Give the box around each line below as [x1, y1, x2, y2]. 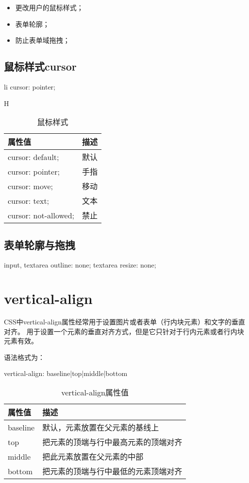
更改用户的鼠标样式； [15, 2, 83, 12]
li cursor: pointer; [4, 81, 56, 91]
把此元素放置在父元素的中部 [42, 451, 144, 463]
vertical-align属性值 [61, 387, 129, 398]
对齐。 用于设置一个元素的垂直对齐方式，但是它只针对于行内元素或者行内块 [4, 326, 244, 336]
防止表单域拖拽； [15, 35, 70, 45]
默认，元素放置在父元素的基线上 [42, 422, 159, 433]
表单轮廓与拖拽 [4, 237, 75, 252]
